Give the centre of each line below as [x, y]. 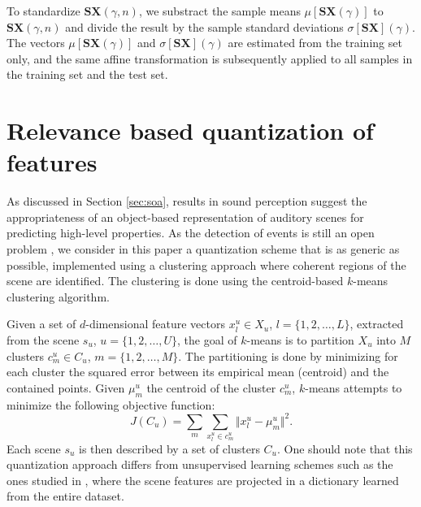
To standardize [43, 11]
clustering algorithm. [58, 296]
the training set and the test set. [87, 74]
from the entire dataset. [65, 496]
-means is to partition [300, 340]
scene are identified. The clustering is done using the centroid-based [175, 281]
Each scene [34, 448]
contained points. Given [66, 387]
